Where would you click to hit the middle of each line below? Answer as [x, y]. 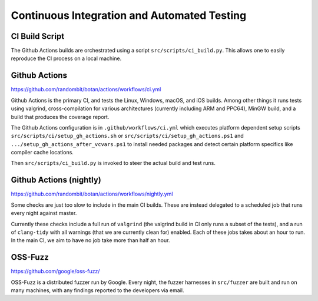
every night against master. [44, 213]
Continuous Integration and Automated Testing [129, 15]
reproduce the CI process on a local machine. [66, 58]
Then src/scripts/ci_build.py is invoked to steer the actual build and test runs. [113, 163]
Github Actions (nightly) [56, 180]
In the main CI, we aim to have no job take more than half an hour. [90, 240]
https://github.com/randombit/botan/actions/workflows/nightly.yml [92, 194]
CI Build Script [38, 36]
